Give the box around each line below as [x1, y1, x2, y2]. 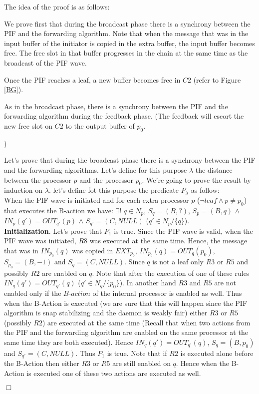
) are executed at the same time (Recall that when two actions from [42, 317, 251, 327]
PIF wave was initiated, [4, 235, 76, 246]
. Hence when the [176, 358, 230, 368]
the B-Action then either [4, 358, 79, 368]
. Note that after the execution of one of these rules [92, 267, 250, 278]
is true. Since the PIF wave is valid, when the [114, 225, 253, 236]
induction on [4, 185, 43, 195]
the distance [195, 164, 233, 175]
